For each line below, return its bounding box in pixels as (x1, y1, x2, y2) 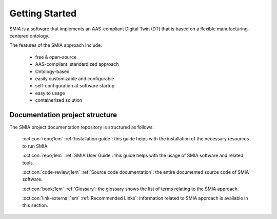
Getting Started (9, 8, 77, 19)
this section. (22, 202, 48, 208)
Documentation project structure (9, 111, 117, 119)
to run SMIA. (22, 143, 49, 149)
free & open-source (35, 54, 77, 60)
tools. (22, 159, 34, 166)
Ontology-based (35, 68, 70, 75)
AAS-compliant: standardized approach (35, 61, 119, 67)
